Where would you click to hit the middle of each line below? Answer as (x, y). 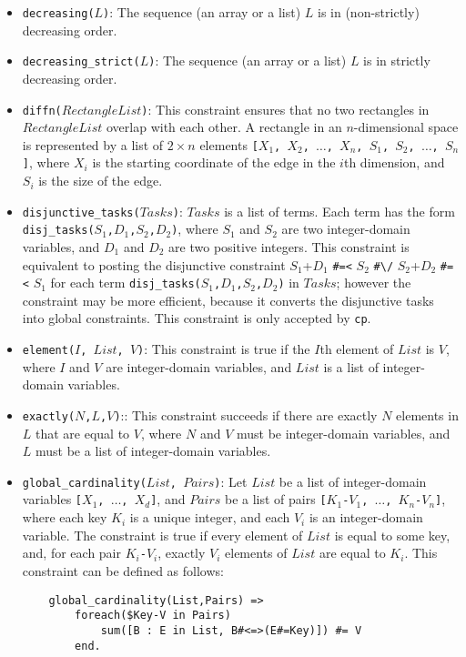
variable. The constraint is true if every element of (162, 535)
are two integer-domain (346, 229)
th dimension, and (394, 162)
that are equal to (83, 433)
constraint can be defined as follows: (123, 570)
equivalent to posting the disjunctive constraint (154, 264)
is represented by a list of (93, 144)
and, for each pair (72, 553)
